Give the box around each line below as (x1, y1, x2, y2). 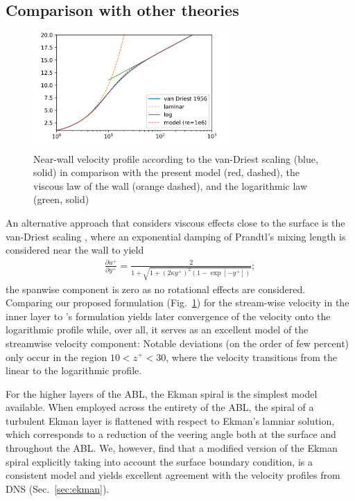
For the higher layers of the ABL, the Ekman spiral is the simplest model (6, 386, 318, 401)
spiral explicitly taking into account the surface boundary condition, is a (6, 454, 313, 468)
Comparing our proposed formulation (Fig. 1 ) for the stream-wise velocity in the (6, 295, 349, 310)
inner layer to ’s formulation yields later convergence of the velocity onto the (6, 308, 331, 323)
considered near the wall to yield (6, 243, 144, 257)
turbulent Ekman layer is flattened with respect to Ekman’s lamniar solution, (6, 413, 335, 428)
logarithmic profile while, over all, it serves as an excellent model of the (6, 322, 309, 337)
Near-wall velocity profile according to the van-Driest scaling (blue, (33, 151, 318, 166)
